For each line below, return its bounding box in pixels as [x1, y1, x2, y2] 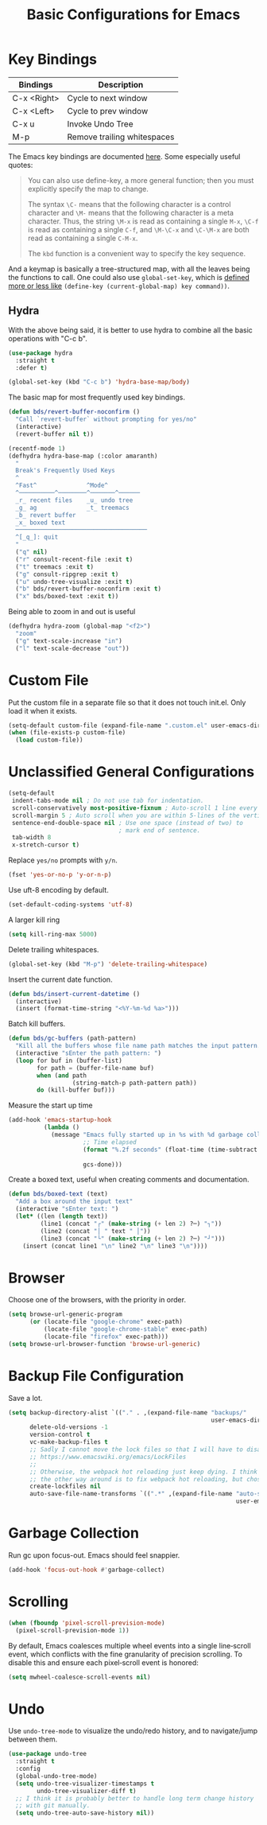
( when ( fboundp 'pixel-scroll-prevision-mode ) [8, 1619, 165, 1627]
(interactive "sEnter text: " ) [15, 1205, 119, 1213]
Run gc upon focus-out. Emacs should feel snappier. [8, 1550, 180, 1560]
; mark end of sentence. [118, 826, 201, 835]
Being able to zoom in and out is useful [8, 607, 136, 617]
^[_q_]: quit [15, 533, 59, 542]
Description [98, 79, 144, 90]
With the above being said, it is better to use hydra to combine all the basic [8, 325, 253, 335]
